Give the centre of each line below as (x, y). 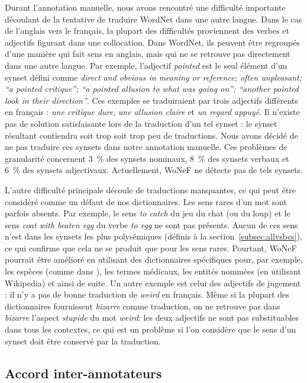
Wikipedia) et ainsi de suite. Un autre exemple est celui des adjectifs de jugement (153, 283)
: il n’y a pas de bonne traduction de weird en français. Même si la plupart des (147, 294)
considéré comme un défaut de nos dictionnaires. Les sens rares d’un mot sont (146, 201)
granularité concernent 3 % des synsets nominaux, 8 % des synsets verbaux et (147, 158)
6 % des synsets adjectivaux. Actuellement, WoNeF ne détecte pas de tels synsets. (154, 170)
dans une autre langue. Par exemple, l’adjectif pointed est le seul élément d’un (146, 65)
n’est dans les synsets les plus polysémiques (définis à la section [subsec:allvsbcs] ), (153, 236)
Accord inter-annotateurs (83, 373)
